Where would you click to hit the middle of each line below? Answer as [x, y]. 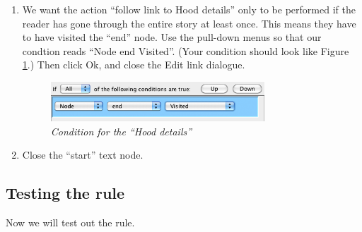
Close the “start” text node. [83, 155]
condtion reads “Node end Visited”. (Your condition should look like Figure [186, 50]
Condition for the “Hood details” [121, 131]
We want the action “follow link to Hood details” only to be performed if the [189, 9]
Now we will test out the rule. [70, 222]
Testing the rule [65, 193]
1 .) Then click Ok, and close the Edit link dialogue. [134, 65]
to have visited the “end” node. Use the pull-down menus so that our [172, 37]
